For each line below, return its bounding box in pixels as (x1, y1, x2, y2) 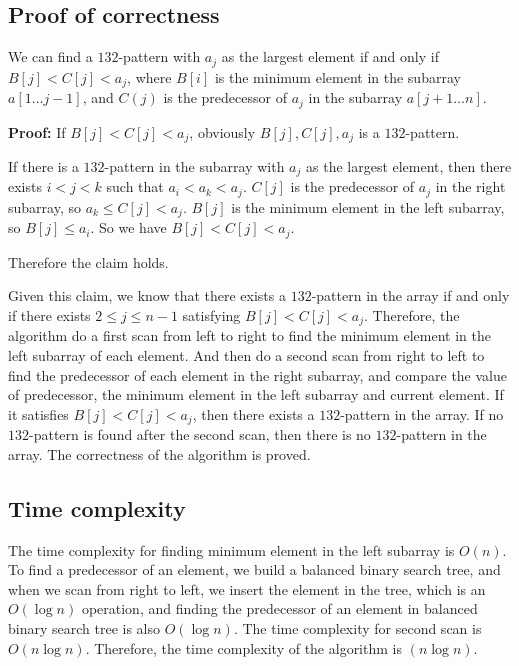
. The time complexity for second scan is (233, 618, 482, 639)
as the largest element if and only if (221, 46, 439, 67)
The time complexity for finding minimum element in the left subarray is (8, 539, 455, 560)
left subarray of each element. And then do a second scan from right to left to (8, 345, 485, 366)
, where (127, 66, 172, 87)
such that (106, 176, 164, 197)
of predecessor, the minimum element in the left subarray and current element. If (8, 384, 504, 405)
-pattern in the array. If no (340, 403, 504, 424)
